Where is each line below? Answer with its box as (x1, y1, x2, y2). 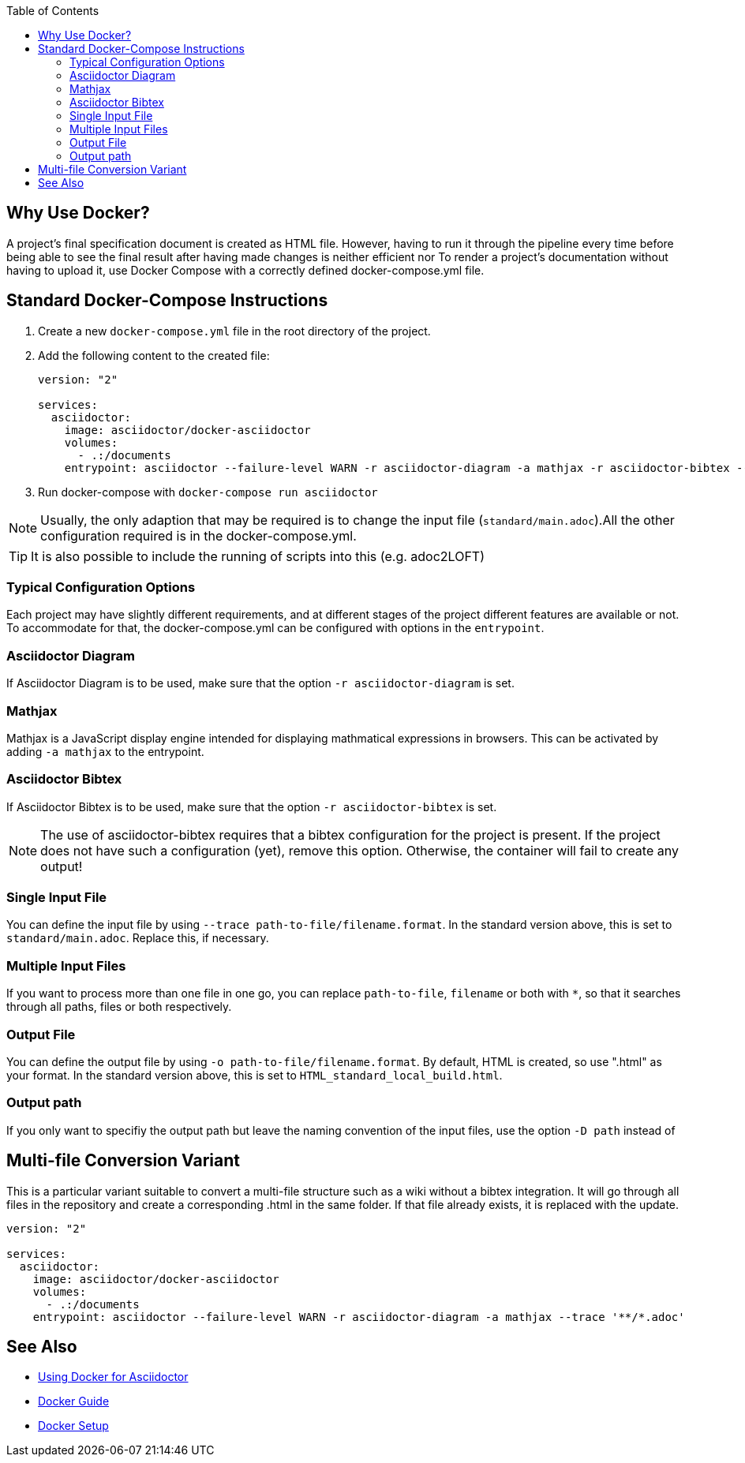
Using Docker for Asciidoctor (38, 1370, 189, 1384)
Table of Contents (6, 4, 99, 17)
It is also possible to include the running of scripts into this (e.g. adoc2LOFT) (31, 548, 485, 564)
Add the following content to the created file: (38, 348, 270, 362)
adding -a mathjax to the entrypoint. (6, 744, 204, 758)
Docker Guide (38, 1394, 110, 1409)
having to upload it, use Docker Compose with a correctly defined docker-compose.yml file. (6, 263, 485, 277)
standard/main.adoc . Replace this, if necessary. (6, 931, 269, 945)
